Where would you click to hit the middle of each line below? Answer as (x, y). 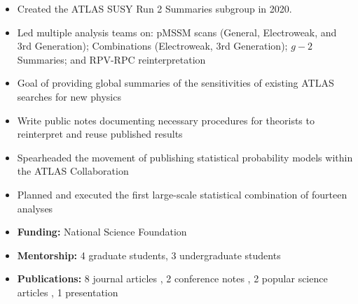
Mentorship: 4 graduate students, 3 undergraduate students (149, 255)
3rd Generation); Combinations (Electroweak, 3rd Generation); (152, 46)
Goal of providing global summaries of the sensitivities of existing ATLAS (175, 83)
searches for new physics (69, 96)
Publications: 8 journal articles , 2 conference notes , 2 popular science (172, 278)
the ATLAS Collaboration (73, 171)
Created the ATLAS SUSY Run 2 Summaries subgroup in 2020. (154, 8)
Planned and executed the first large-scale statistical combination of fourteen (182, 194)
